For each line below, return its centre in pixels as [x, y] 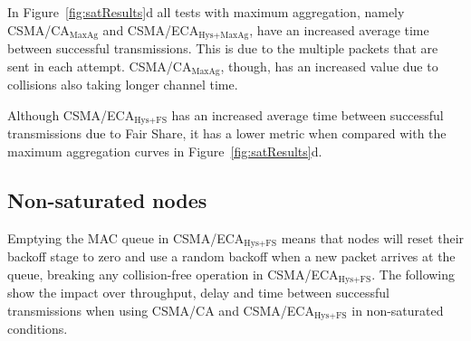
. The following [413, 274]
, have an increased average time [339, 29]
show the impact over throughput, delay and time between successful [198, 293]
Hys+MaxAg [224, 36]
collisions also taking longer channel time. [123, 85]
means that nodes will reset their [373, 237]
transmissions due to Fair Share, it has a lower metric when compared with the [227, 133]
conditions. [38, 329]
